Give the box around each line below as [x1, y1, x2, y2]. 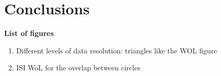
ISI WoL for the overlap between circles [16, 62, 140, 73]
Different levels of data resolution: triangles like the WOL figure [16, 45, 217, 55]
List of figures [4, 28, 54, 39]
